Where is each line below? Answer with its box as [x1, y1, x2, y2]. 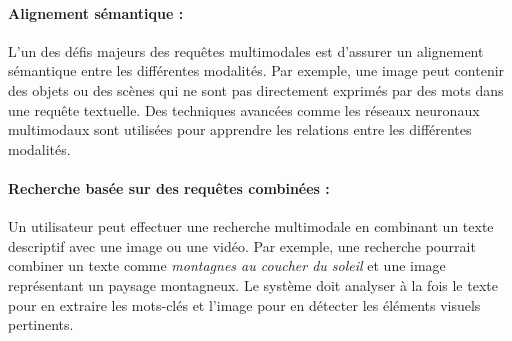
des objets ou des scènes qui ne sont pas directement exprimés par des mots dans [8, 79, 504, 100]
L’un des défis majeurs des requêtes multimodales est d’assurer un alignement [8, 40, 484, 61]
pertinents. [8, 314, 74, 335]
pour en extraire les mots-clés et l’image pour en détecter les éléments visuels [8, 294, 481, 315]
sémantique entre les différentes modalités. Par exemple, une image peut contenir [8, 60, 505, 81]
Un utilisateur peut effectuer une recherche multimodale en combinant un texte [8, 216, 494, 237]
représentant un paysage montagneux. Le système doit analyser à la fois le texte [8, 274, 498, 295]
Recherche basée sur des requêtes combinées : [8, 177, 330, 198]
